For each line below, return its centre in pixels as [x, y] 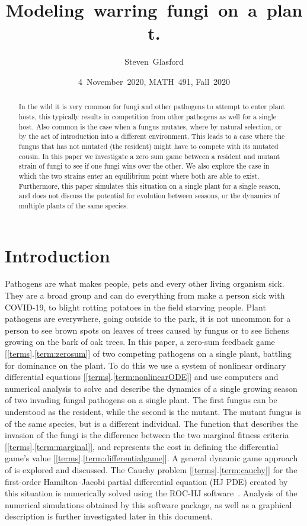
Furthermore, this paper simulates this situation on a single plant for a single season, [150, 186]
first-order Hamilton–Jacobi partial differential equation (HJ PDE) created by [146, 481]
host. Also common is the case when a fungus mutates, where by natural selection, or [150, 126]
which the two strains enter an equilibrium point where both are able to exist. [139, 175]
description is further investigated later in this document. [109, 516]
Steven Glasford [154, 61]
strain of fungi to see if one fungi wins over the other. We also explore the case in [144, 166]
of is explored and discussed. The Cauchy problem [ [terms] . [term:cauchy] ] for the [151, 469]
